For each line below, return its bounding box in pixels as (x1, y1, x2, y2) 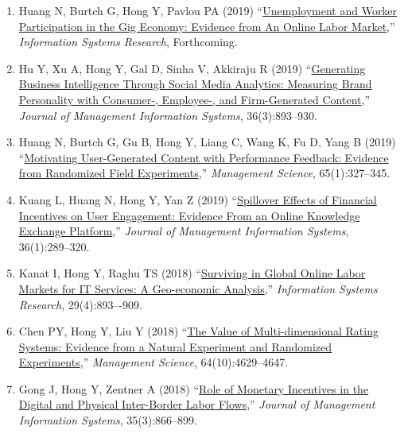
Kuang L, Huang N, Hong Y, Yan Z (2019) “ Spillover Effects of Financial (18, 191, 377, 207)
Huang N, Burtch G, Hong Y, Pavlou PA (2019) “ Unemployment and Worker (18, 2, 398, 18)
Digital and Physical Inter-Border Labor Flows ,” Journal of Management (18, 396, 375, 413)
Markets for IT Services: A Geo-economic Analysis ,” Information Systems (18, 280, 378, 296)
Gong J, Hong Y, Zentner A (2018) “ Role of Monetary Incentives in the (18, 380, 369, 397)
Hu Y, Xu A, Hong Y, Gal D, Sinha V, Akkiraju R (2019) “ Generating (18, 60, 366, 76)
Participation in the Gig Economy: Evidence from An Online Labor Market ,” (18, 17, 395, 34)
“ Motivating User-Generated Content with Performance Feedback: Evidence (18, 149, 389, 165)
